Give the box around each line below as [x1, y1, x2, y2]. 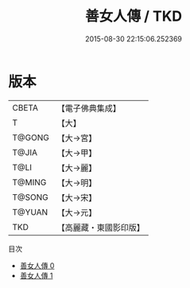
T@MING [12, 177, 47, 188]
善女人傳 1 [19, 270, 53, 280]
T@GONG [12, 132, 49, 143]
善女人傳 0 [19, 260, 55, 270]
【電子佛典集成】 [56, 103, 121, 114]
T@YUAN [12, 206, 48, 217]
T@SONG [12, 192, 49, 203]
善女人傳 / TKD [84, 7, 183, 25]
